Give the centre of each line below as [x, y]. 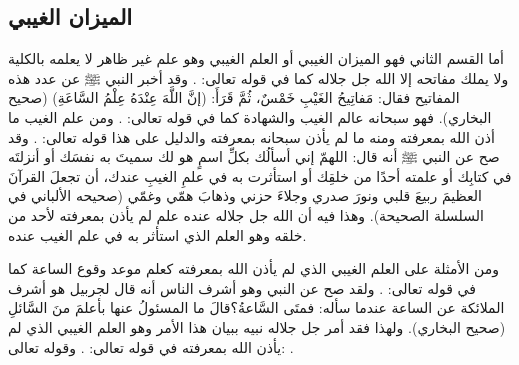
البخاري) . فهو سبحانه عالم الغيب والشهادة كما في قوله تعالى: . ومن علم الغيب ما [250, 116]
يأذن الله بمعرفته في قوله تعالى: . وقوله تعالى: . [151, 346]
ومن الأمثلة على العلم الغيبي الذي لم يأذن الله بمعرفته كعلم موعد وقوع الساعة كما [254, 268]
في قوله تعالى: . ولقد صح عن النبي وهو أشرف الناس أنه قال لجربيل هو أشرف [242, 287]
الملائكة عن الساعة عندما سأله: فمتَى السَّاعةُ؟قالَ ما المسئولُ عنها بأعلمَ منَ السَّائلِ [256, 307]
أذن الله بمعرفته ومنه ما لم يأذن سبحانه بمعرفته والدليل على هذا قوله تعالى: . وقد [251, 136]
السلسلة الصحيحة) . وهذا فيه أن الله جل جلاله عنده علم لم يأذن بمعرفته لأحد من [246, 214]
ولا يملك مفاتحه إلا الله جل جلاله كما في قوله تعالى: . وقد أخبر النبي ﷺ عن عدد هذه [258, 77]
